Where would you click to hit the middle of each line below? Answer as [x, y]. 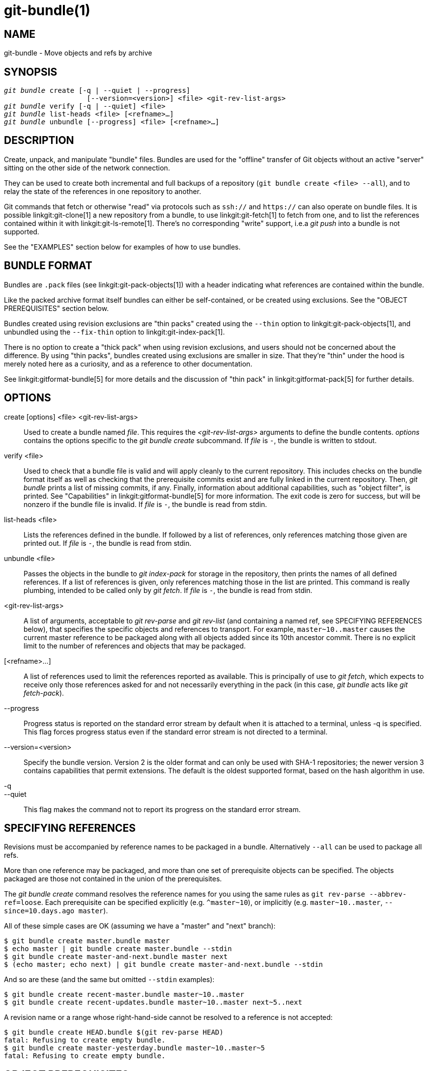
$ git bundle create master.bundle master [87, 941]
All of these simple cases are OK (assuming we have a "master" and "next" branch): [140, 926]
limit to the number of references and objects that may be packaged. [135, 646]
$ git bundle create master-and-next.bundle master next [116, 957]
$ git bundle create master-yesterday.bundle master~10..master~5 [135, 1048]
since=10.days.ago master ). [56, 911]
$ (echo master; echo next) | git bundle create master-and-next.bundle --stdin [164, 965]
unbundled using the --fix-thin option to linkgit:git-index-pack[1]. [114, 332]
